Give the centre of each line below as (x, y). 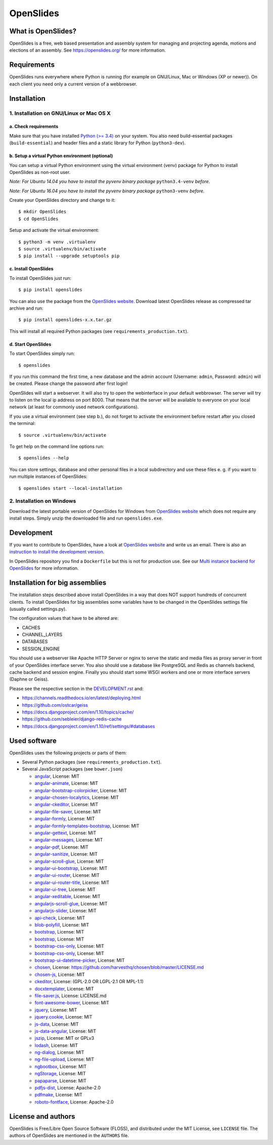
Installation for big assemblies (58, 583)
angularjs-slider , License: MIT (65, 911)
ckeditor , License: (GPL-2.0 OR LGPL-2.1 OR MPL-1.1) (89, 982)
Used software (33, 740)
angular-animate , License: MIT (66, 783)
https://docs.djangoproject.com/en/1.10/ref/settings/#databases (88, 726)
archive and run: (26, 308)
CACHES (31, 627)
